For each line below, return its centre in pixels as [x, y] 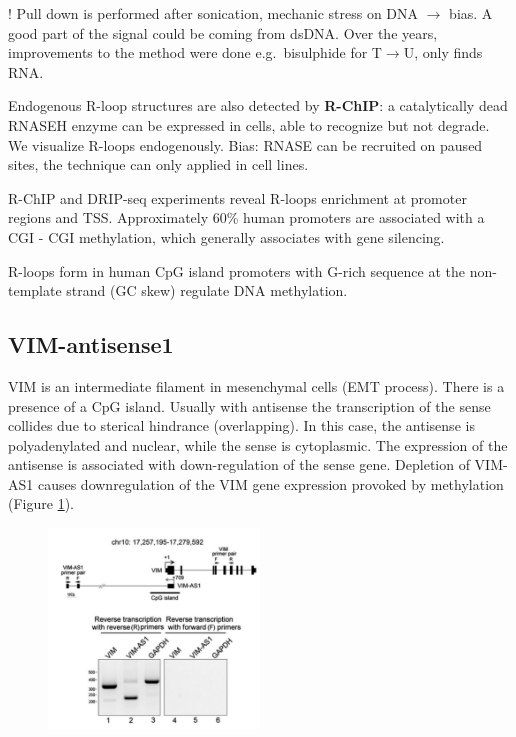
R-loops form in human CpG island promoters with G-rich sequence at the [237, 270]
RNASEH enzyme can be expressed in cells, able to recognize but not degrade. [249, 124]
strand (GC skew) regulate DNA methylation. [207, 290]
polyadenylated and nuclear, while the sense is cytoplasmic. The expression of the [258, 444]
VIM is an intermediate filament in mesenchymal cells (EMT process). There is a [256, 385]
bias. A [471, 13]
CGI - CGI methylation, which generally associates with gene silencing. [226, 236]
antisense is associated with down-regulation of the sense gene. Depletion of [239, 464]
